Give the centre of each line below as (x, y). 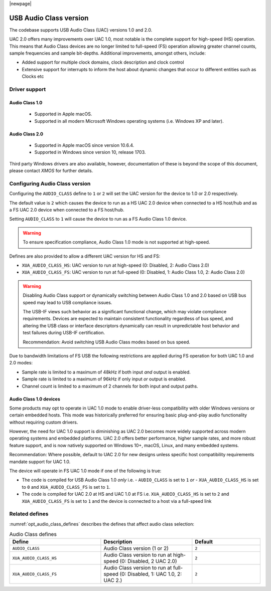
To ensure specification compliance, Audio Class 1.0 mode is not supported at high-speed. (116, 242)
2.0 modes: (21, 363)
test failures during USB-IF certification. (64, 333)
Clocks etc (33, 76)
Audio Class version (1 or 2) (136, 548)
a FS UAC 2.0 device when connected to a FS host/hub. (67, 210)
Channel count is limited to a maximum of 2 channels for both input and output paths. (110, 386)
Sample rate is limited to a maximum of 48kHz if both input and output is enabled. (106, 372)
